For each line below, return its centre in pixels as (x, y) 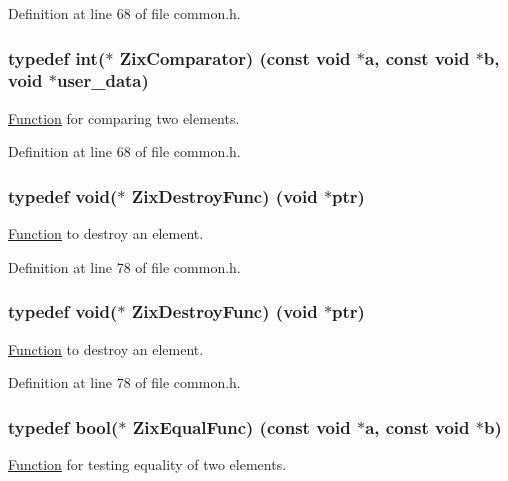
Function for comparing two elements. (124, 117)
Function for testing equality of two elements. (147, 463)
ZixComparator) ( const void (235, 57)
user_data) (102, 80)
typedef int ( (57, 57)
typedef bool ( (63, 426)
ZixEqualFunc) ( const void (241, 426)
